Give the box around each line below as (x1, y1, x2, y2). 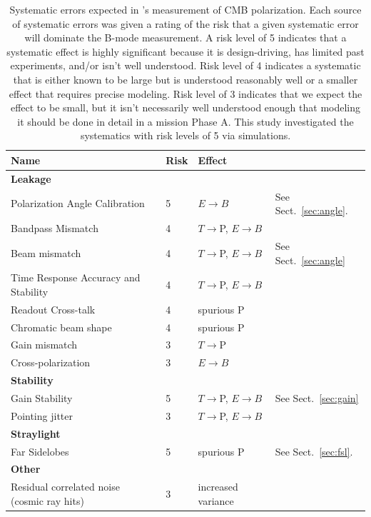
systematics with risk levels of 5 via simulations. (80, 128, 291, 143)
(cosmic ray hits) (11, 493, 84, 508)
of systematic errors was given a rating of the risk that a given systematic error (12, 16, 359, 31)
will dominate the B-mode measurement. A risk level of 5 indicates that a (24, 30, 347, 45)
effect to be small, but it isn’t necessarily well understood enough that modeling (10, 100, 361, 115)
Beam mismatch (11, 245, 81, 260)
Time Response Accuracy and (11, 270, 141, 285)
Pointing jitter (11, 408, 73, 423)
